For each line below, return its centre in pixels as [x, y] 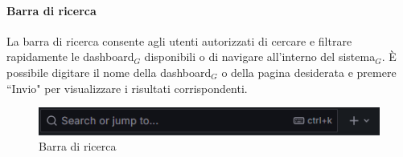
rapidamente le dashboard [70, 56]
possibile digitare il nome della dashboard [109, 72]
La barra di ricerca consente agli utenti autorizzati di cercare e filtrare [179, 40]
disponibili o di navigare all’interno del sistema [260, 56]
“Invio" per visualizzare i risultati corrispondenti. [127, 88]
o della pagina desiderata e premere [309, 72]
